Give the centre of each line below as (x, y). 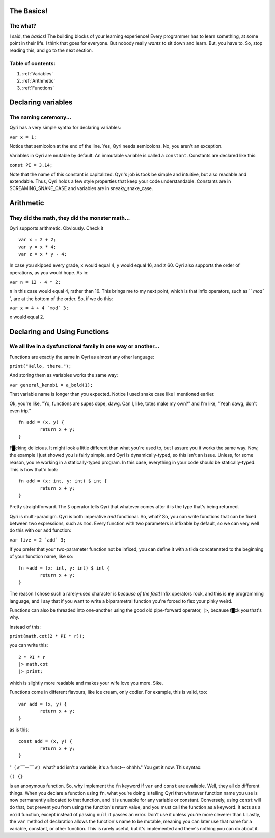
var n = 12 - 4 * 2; (35, 282)
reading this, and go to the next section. (51, 50)
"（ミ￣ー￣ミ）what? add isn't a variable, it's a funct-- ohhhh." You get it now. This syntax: (105, 767)
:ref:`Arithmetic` (39, 81)
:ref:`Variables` (38, 73)
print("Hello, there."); (40, 366)
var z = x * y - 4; (43, 254)
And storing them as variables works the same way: (64, 375)
